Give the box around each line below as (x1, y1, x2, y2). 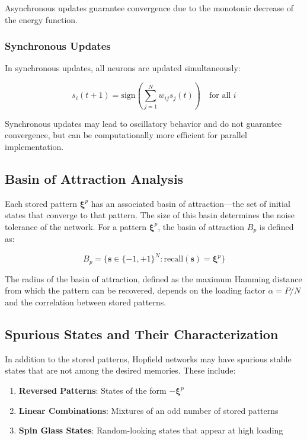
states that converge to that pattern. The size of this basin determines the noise (5, 209, 295, 221)
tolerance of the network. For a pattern (5, 220, 147, 232)
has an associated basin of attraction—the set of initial (91, 197, 290, 209)
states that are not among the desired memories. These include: (5, 364, 236, 377)
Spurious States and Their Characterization (5, 325, 279, 343)
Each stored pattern (5, 197, 78, 209)
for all (209, 91, 231, 100)
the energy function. (5, 13, 78, 25)
